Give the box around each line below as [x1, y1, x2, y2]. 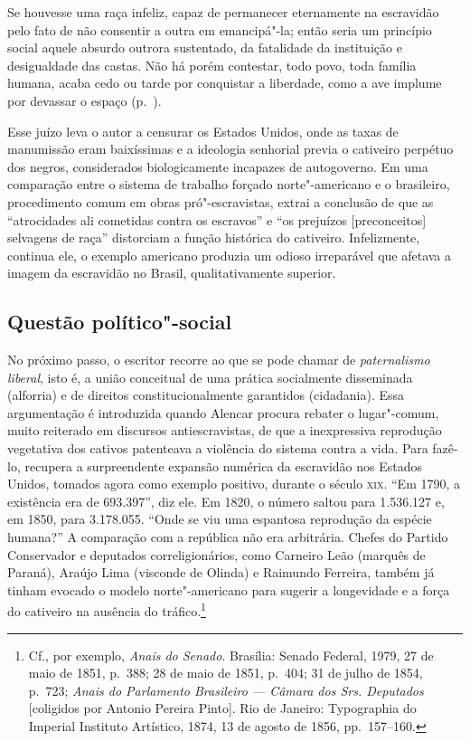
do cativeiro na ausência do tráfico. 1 [7, 599, 206, 621]
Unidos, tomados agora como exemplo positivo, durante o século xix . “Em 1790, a [7, 474, 461, 493]
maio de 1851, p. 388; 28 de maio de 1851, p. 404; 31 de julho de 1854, [28, 663, 423, 682]
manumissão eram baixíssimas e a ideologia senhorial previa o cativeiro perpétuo [7, 139, 454, 158]
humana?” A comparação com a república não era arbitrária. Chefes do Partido [7, 527, 448, 546]
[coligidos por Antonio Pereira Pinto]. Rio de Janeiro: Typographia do [28, 698, 417, 717]
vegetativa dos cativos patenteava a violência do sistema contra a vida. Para [7, 439, 428, 458]
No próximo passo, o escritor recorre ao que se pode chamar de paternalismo [7, 350, 430, 369]
